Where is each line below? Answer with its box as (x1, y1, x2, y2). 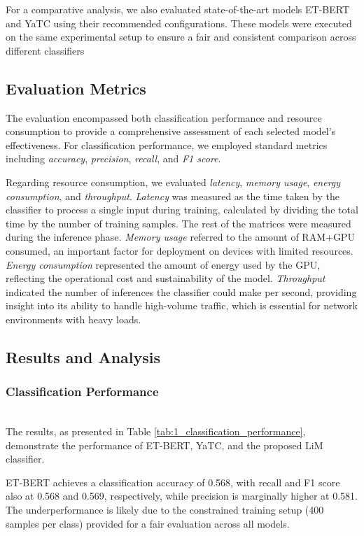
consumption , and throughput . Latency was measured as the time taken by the (6, 188, 340, 203)
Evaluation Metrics (6, 77, 146, 99)
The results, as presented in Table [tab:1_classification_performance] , (6, 424, 306, 439)
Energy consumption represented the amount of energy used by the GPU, (6, 257, 321, 271)
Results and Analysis (6, 346, 161, 367)
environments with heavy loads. (6, 311, 141, 326)
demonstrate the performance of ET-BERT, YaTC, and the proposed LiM (6, 437, 323, 452)
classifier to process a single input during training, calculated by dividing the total (6, 202, 358, 217)
